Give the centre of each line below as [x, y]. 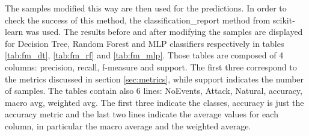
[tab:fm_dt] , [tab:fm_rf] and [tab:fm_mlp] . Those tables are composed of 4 [144, 55]
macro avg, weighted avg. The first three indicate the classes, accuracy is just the [154, 102]
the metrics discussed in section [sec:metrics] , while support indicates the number [154, 79]
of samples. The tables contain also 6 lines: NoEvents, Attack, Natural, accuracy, [154, 91]
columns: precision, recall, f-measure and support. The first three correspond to [151, 66]
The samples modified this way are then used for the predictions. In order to [146, 8]
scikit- [284, 20]
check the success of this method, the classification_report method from [138, 20]
